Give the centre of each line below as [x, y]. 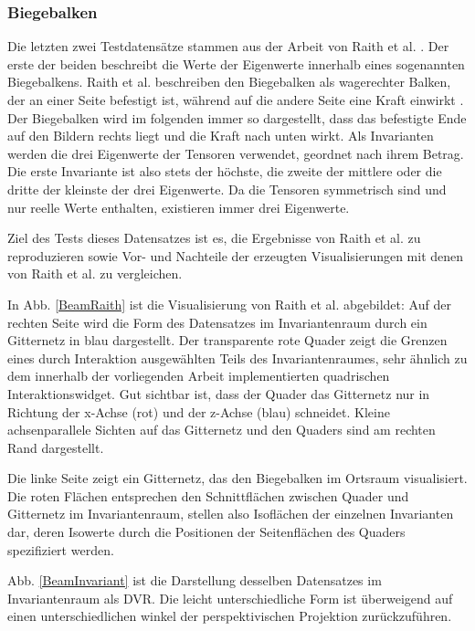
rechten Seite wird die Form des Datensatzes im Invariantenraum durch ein [217, 322]
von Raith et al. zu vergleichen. [95, 273]
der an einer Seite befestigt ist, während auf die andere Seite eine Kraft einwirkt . [236, 100]
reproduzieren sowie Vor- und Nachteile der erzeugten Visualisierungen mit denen [236, 255]
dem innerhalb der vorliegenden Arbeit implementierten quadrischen [199, 376]
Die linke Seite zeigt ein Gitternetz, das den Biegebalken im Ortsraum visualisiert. [237, 478]
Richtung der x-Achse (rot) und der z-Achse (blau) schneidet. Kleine [199, 411]
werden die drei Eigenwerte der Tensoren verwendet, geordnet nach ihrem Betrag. [236, 153]
